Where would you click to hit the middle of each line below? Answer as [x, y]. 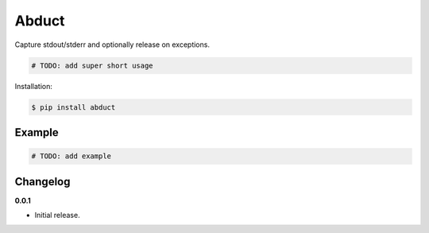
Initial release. [57, 215]
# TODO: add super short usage [93, 65]
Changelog [43, 182]
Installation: [34, 86]
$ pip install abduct [73, 107]
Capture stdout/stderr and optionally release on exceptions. [112, 45]
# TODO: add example [71, 156]
